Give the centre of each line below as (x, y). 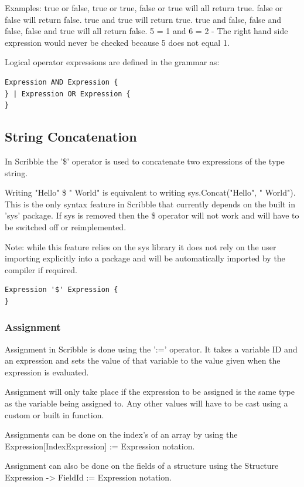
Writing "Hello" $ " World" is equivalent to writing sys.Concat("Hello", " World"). (150, 192)
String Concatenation (71, 137)
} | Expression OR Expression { (68, 94)
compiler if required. (41, 269)
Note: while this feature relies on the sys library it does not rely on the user (141, 246)
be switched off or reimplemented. (66, 226)
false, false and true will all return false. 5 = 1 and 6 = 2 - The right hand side (146, 31)
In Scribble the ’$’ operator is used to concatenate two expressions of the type (145, 161)
